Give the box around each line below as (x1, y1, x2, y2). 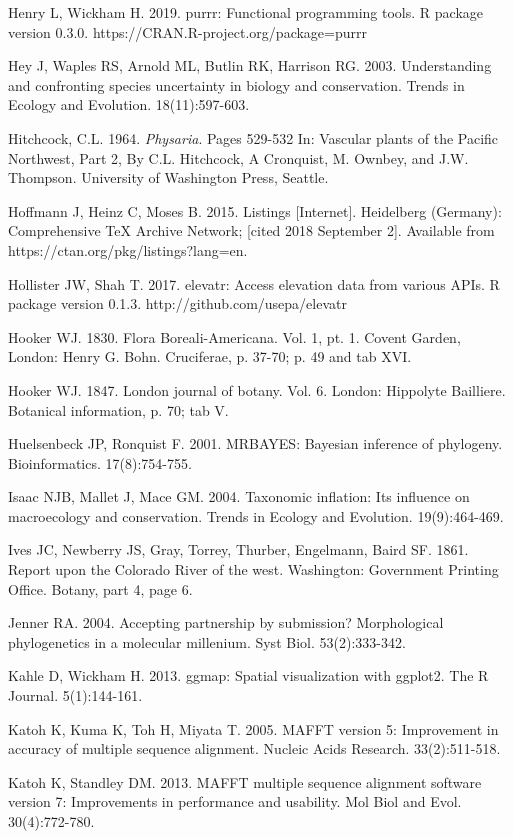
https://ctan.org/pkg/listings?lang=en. (8, 239, 248, 260)
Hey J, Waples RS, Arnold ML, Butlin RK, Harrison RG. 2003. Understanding (8, 55, 492, 76)
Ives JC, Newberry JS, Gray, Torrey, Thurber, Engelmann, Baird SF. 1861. (8, 539, 469, 560)
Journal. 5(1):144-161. (8, 685, 143, 706)
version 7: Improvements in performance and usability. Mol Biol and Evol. (8, 791, 462, 812)
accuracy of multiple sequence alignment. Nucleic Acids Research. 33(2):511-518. (8, 738, 501, 759)
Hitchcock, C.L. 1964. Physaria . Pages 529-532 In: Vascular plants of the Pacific (8, 127, 499, 148)
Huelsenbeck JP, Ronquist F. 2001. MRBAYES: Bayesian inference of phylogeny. (8, 433, 503, 454)
